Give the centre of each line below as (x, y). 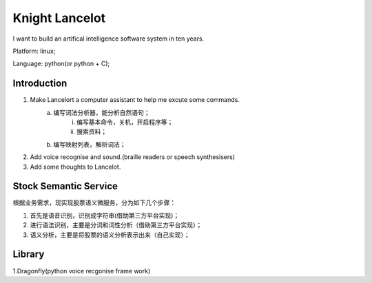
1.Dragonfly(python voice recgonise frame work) (82, 271)
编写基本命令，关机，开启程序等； (125, 122)
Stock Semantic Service (65, 186)
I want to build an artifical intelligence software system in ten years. (108, 39)
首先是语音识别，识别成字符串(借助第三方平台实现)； (105, 215)
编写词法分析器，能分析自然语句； (102, 112)
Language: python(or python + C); (61, 64)
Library (29, 254)
